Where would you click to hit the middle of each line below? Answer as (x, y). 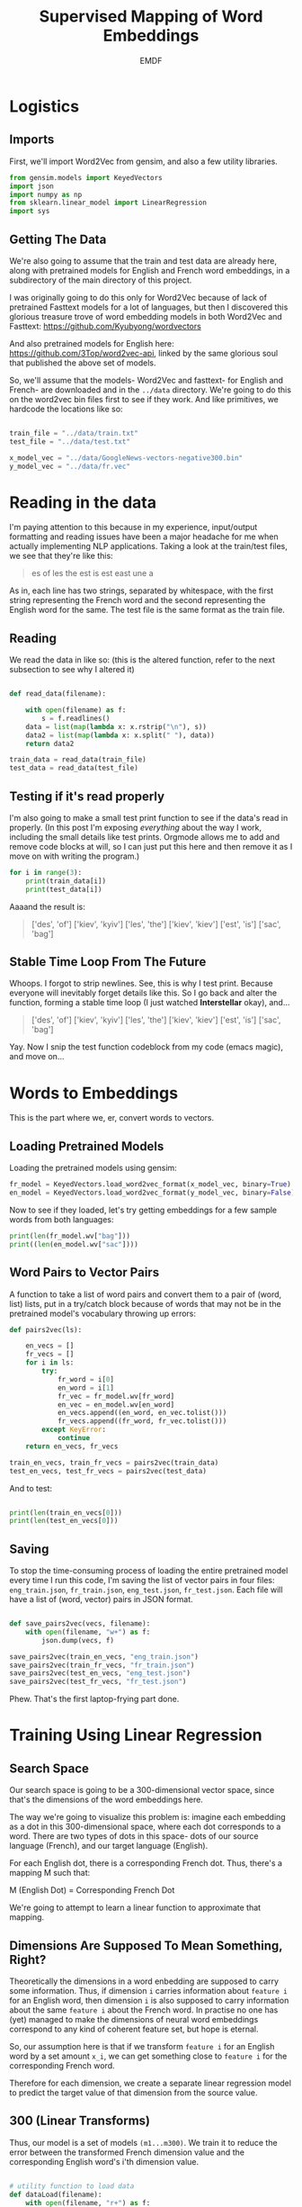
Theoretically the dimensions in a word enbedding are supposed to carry (144, 1981)
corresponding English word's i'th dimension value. (104, 2161)
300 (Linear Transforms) (80, 2121)
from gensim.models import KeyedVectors (86, 177)
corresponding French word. (62, 2066)
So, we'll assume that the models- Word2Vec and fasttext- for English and (147, 380)
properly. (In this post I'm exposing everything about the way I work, (136, 827)
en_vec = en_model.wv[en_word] (116, 1405)
